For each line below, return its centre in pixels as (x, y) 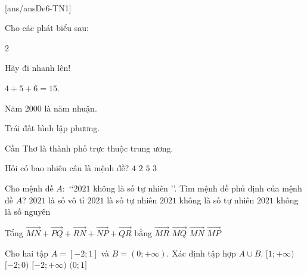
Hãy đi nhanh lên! (38, 68)
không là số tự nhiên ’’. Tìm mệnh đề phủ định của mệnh (198, 188)
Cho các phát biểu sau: (47, 28)
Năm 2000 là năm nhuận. (51, 108)
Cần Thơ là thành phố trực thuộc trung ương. (89, 148)
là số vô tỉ (66, 200)
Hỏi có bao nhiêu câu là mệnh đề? (67, 168)
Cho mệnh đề (29, 188)
